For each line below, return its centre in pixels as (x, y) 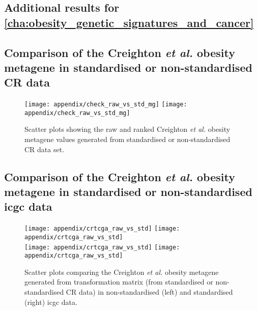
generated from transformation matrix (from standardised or (119, 282)
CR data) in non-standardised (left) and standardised (149, 292)
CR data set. (45, 149)
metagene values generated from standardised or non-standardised (127, 139)
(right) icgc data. (51, 302)
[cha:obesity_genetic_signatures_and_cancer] (129, 22)
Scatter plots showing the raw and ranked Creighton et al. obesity (127, 129)
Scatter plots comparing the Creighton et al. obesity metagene (122, 272)
